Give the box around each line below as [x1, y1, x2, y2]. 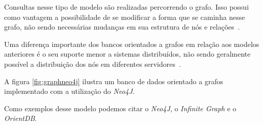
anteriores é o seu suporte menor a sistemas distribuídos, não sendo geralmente [4, 48, 251, 59]
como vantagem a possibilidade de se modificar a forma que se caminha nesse [4, 11, 245, 22]
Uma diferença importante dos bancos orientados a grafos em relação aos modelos [4, 38, 259, 49]
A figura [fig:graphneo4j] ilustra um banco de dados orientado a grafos [4, 76, 223, 86]
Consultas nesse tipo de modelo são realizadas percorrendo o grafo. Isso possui [4, 2, 249, 12]
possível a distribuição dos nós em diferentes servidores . [4, 58, 181, 69]
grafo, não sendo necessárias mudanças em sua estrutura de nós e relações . [4, 21, 240, 32]
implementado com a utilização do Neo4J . [4, 86, 135, 96]
